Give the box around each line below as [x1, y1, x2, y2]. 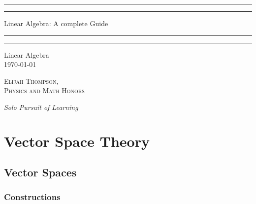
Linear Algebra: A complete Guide [4, 18, 108, 28]
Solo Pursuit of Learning [4, 102, 78, 112]
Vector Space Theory [4, 131, 150, 151]
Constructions [4, 190, 61, 203]
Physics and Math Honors [4, 85, 85, 96]
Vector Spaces [4, 165, 77, 180]
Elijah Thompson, [4, 75, 59, 86]
